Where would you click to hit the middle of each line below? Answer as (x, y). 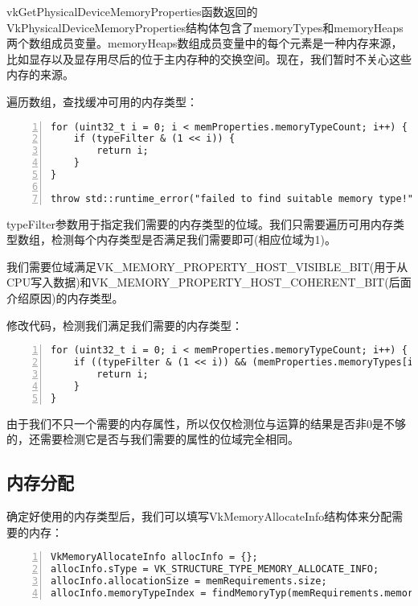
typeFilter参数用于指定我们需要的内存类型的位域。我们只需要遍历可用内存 (200, 223)
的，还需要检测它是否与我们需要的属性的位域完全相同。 (153, 439)
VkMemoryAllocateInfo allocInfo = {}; (154, 557)
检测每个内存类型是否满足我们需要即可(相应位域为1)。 (193, 239)
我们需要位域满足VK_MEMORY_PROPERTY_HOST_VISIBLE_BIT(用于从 (207, 266)
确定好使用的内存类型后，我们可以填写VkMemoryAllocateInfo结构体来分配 (199, 516)
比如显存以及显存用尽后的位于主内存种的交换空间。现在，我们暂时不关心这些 (209, 58)
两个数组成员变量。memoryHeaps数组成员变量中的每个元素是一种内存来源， (205, 43)
